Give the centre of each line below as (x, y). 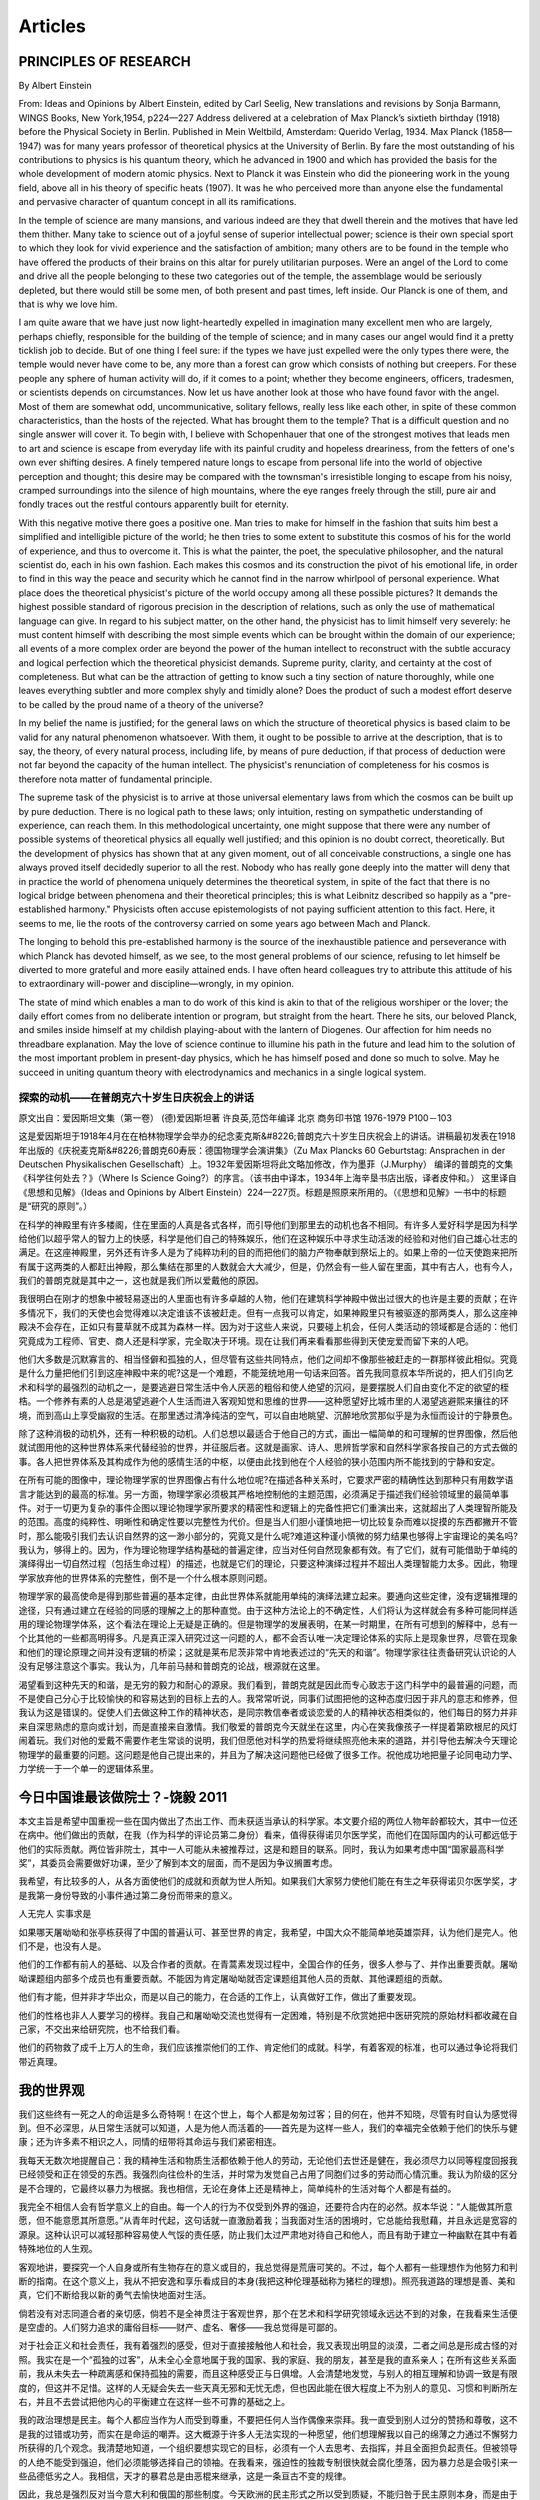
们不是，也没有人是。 (62, 1946)
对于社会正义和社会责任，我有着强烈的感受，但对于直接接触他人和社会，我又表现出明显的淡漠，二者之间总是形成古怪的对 (268, 2346)
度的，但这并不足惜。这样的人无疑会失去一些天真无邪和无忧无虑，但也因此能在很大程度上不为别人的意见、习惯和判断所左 (268, 2387)
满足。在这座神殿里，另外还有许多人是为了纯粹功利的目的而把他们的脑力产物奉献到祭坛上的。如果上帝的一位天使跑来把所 (268, 1252)
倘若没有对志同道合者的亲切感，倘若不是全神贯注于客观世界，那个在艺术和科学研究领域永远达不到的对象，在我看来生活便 (268, 2313)
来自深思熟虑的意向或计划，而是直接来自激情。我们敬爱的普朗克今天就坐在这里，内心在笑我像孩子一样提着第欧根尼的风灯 (268, 1726)
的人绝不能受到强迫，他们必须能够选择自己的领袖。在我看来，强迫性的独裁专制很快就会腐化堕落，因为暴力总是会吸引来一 (268, 2462)
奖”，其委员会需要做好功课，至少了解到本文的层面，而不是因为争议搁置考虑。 (178, 1863)
